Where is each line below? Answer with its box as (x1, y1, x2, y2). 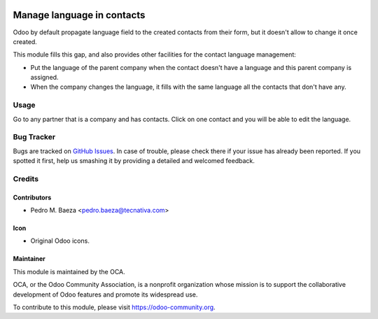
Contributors (13, 193, 52, 201)
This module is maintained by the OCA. (13, 267, 125, 276)
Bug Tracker (13, 132, 56, 142)
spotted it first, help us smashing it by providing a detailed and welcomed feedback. (13, 157, 255, 165)
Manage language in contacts (13, 9, 146, 21)
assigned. (30, 73, 59, 82)
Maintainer (13, 255, 45, 263)
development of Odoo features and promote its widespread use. (13, 290, 198, 299)
